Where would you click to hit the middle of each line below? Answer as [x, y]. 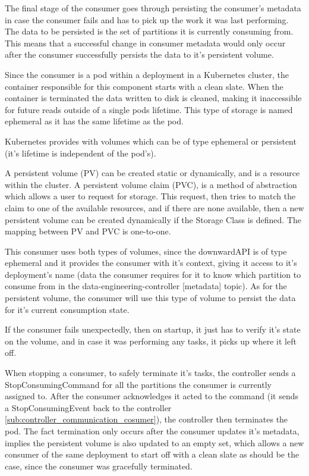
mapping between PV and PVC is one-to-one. [88, 231]
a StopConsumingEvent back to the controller [88, 407]
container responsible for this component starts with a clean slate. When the [144, 86]
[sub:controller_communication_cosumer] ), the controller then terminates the [146, 419]
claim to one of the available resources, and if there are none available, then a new [154, 207]
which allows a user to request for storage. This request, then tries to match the [150, 196]
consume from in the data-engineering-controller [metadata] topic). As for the [146, 286]
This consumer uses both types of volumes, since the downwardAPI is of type [146, 251]
